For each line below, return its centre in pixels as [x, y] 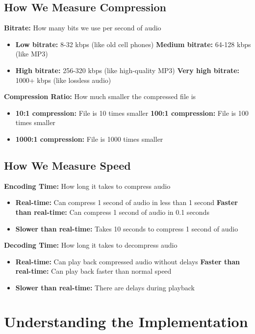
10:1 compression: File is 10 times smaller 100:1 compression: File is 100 [132, 113]
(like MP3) [32, 54]
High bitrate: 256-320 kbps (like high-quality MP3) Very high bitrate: [127, 70]
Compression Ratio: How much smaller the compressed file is [100, 96]
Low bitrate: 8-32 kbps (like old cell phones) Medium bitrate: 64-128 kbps [133, 44]
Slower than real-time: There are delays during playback [105, 287]
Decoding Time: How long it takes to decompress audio [91, 245]
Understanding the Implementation [126, 321]
